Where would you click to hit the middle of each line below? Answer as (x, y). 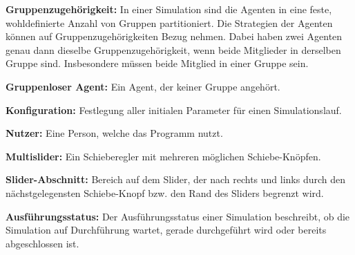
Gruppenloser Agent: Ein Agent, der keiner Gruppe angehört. (143, 86)
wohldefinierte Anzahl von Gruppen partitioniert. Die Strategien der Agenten (169, 22)
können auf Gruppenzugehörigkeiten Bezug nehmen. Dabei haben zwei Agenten (174, 36)
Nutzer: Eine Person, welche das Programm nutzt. (114, 133)
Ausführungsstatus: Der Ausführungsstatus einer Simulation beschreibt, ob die (178, 216)
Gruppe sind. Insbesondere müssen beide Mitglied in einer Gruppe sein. (157, 63)
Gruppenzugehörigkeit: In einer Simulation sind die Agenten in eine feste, (169, 9)
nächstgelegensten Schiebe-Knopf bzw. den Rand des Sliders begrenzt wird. (165, 192)
